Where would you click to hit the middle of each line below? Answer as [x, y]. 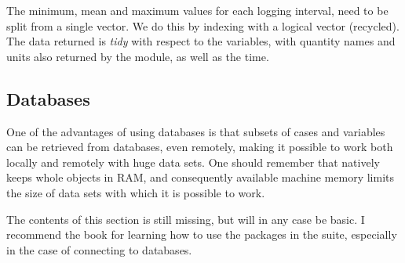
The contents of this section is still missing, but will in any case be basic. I [186, 219]
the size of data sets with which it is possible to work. [136, 192]
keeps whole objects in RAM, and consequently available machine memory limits [201, 177]
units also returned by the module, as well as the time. [138, 56]
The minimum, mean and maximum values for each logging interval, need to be [197, 10]
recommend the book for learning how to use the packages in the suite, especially [202, 234]
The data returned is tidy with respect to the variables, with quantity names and [201, 41]
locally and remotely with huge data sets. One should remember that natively [193, 162]
